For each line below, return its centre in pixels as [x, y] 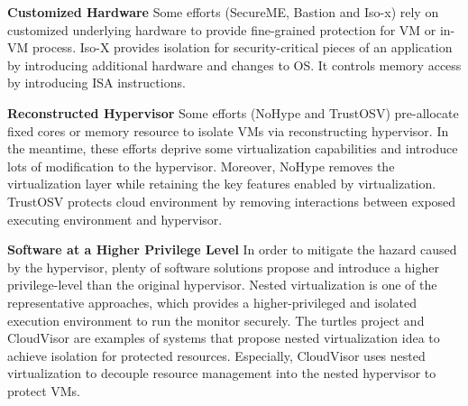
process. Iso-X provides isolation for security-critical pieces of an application [242, 47]
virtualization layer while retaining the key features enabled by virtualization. [222, 184]
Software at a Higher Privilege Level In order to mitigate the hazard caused [232, 249]
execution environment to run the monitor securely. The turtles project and [216, 320]
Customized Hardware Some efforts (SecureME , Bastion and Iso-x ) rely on [223, 12]
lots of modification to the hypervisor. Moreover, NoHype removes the [201, 166]
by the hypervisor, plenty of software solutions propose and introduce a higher [223, 267]
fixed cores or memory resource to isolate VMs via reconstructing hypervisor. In [228, 130]
